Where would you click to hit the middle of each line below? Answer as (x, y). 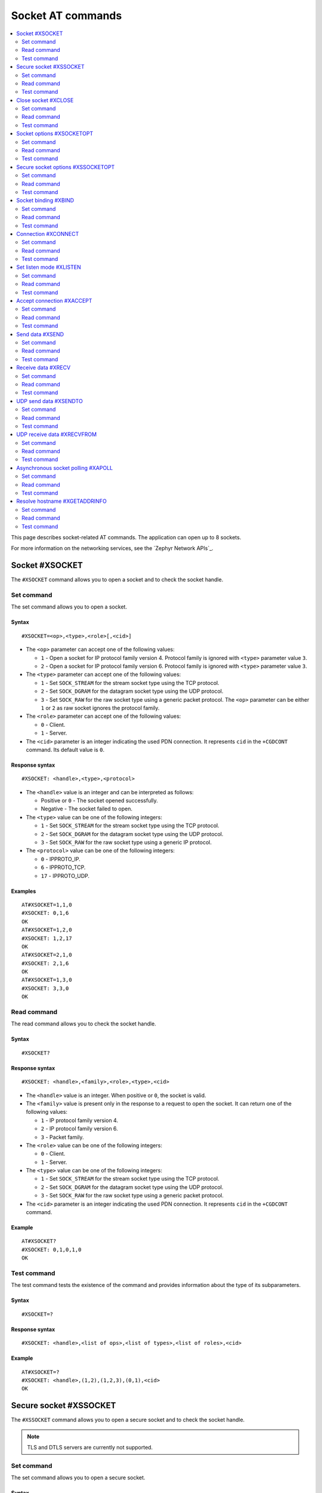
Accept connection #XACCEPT (54, 301)
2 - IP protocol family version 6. (80, 1129)
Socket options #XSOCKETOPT (55, 134)
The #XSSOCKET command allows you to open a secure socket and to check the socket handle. (128, 1420)
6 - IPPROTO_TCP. (63, 867)
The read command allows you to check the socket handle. (83, 1024)
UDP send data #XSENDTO (49, 401)
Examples (24, 891)
